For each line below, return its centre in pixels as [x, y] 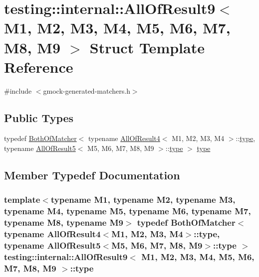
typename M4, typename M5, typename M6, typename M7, [128, 211]
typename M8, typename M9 [64, 222]
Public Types [39, 117]
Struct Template [147, 47]
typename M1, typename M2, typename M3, [143, 200]
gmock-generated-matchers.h [87, 90]
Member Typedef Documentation [92, 175]
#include [18, 90]
